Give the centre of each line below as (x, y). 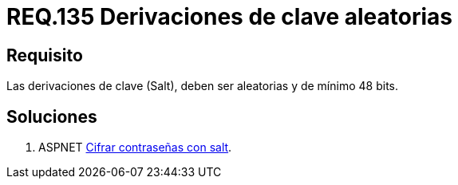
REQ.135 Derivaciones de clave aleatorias (230, 17)
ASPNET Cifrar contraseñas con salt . (135, 148)
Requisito (45, 55)
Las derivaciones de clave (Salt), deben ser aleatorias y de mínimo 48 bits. (202, 86)
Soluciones (52, 116)
